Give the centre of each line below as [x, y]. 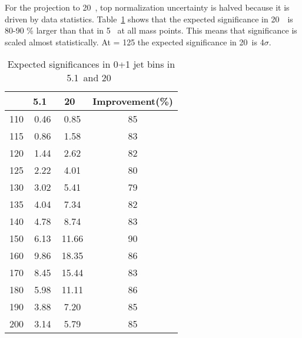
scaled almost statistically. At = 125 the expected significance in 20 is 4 [135, 42]
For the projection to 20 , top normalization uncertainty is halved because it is [147, 7]
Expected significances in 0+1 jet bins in [91, 64]
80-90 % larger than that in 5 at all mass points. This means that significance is [151, 30]
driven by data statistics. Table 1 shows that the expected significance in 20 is [149, 19]
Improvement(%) [133, 101]
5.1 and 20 [89, 78]
